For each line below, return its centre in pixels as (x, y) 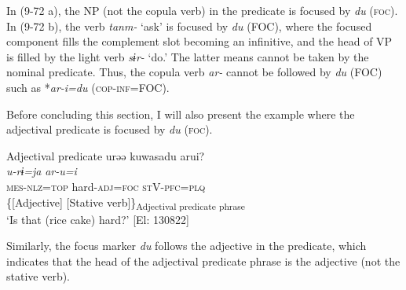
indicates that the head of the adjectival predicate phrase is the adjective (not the (203, 261)
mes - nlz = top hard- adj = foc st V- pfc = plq (106, 186)
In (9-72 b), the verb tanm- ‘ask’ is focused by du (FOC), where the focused (189, 26)
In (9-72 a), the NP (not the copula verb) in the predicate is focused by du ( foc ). (202, 10)
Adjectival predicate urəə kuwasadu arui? (106, 155)
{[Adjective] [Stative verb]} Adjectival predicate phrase (126, 203)
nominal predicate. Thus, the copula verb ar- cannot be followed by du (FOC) (194, 72)
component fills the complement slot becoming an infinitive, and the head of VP (199, 41)
